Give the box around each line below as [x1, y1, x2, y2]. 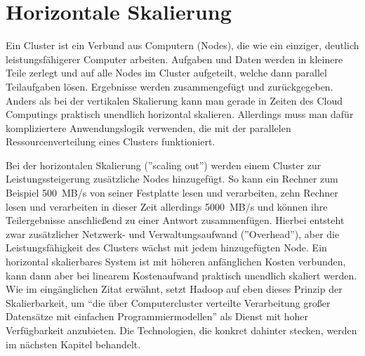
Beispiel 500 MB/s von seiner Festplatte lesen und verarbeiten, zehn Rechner [6, 185, 338, 200]
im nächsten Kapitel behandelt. [6, 336, 141, 351]
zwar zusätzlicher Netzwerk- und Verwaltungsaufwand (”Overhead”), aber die [6, 226, 340, 241]
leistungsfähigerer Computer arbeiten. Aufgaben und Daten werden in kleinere [6, 51, 343, 66]
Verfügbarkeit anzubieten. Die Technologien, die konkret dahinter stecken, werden [6, 323, 357, 337]
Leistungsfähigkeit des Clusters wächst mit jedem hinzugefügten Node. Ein [6, 240, 327, 255]
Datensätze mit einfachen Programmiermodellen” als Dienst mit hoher [6, 309, 309, 324]
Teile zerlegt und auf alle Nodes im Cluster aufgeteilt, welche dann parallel [6, 65, 327, 80]
